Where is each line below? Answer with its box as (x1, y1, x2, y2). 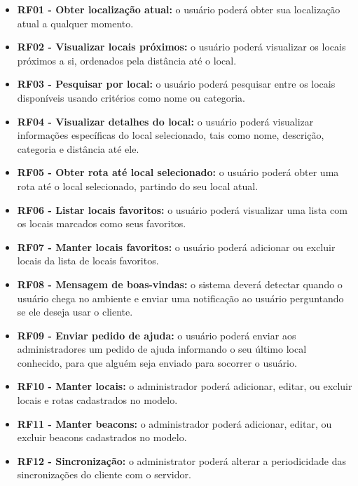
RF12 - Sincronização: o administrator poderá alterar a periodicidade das (17, 453, 346, 468)
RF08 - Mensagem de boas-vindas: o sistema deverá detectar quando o (17, 276, 343, 291)
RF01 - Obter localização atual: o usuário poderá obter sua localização (17, 2, 340, 16)
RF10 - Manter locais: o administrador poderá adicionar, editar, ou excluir (17, 379, 352, 393)
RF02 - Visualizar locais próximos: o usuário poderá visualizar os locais (17, 39, 346, 54)
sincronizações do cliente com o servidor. (17, 467, 191, 482)
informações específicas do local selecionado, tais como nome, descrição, (17, 128, 324, 142)
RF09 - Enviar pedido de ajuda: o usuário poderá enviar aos (17, 328, 296, 342)
